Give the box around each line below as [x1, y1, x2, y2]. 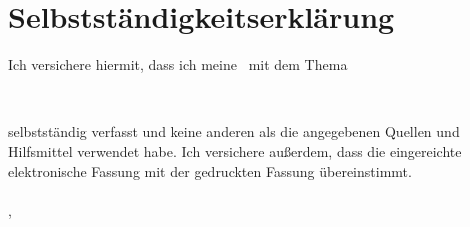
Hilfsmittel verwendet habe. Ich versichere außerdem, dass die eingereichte [8, 140, 462, 161]
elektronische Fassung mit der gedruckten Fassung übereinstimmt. [8, 160, 412, 181]
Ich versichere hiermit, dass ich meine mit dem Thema [8, 54, 348, 75]
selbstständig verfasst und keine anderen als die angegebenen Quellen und [8, 121, 460, 142]
